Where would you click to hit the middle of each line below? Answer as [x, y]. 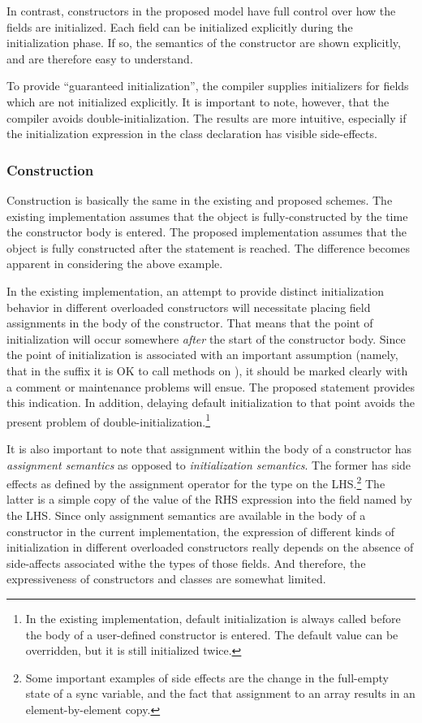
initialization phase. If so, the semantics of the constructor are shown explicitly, [204, 43]
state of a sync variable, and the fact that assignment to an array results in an [220, 693]
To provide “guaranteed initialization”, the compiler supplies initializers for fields [208, 86]
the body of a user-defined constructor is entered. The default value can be [212, 634]
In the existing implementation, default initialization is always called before [213, 618]
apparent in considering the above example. [115, 264]
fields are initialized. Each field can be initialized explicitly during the [180, 26]
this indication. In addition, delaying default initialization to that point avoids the [211, 403]
